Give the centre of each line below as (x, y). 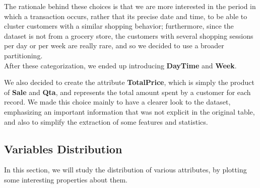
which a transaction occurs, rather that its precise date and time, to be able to (126, 16)
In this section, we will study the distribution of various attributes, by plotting (125, 170)
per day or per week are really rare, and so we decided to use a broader (114, 45)
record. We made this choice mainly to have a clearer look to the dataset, (117, 102)
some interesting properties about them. (66, 179)
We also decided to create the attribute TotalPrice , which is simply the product (129, 82)
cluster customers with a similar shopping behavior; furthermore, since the (119, 26)
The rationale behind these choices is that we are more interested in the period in (130, 6)
